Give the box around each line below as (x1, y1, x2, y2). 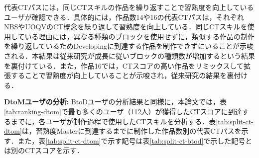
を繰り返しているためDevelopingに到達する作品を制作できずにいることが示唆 (4, 41, 254, 51)
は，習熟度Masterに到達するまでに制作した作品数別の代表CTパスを (21, 126, 242, 136)
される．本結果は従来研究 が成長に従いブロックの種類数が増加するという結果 (4, 50, 255, 61)
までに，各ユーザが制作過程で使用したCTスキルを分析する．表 (10, 116, 216, 126)
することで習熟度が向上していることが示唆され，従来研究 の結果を (10, 70, 227, 80)
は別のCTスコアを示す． (4, 145, 84, 156)
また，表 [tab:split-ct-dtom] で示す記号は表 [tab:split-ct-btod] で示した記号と (17, 135, 253, 146)
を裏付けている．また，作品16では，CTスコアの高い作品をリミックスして (4, 60, 244, 71)
